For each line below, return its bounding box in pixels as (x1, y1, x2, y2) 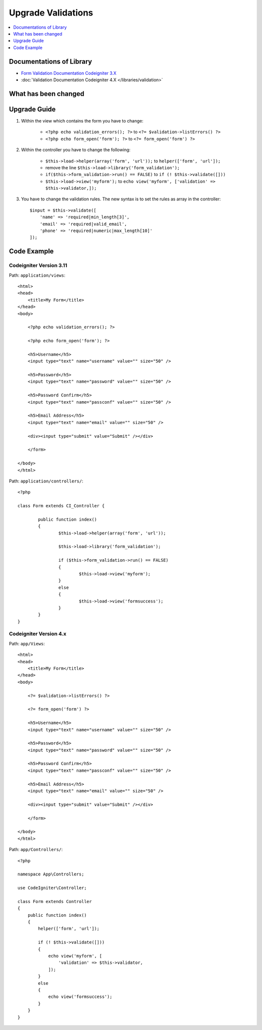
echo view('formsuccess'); (48, 994, 113, 999)
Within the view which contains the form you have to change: (21, 118, 144, 124)
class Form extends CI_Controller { (17, 503, 105, 509)
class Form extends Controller (17, 899, 92, 904)
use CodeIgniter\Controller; (17, 885, 87, 891)
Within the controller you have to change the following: (21, 147, 131, 153)
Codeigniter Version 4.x (9, 630, 66, 637)
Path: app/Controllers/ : (9, 847, 63, 852)
